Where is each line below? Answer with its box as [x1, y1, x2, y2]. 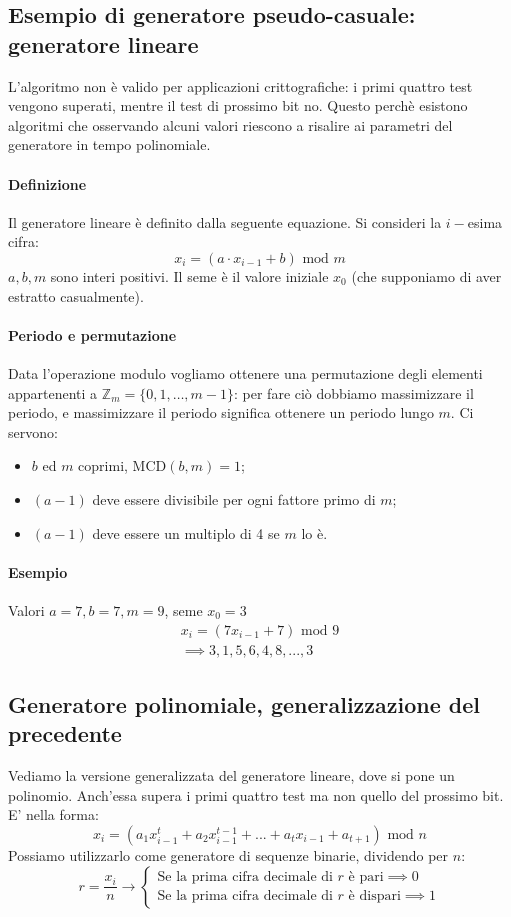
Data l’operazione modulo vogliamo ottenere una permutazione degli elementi [8, 362, 483, 383]
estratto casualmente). [8, 285, 144, 306]
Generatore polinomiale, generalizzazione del [8, 688, 481, 719]
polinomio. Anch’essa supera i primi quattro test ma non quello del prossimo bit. [8, 784, 504, 805]
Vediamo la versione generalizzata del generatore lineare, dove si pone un [8, 765, 455, 786]
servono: [8, 421, 58, 442]
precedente [8, 718, 122, 749]
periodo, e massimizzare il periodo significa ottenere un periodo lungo [8, 402, 434, 423]
